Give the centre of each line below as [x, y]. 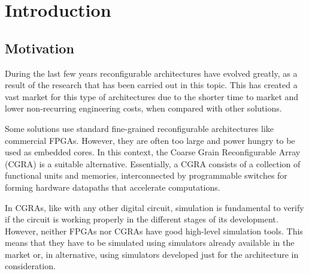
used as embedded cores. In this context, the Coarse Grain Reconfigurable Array [153, 152]
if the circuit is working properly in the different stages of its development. [142, 219]
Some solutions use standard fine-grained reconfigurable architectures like [140, 128]
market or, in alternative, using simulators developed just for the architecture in [152, 254]
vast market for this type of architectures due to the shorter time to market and [152, 96]
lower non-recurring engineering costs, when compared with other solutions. [143, 108]
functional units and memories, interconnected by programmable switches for [146, 175]
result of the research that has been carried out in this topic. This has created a [151, 85]
